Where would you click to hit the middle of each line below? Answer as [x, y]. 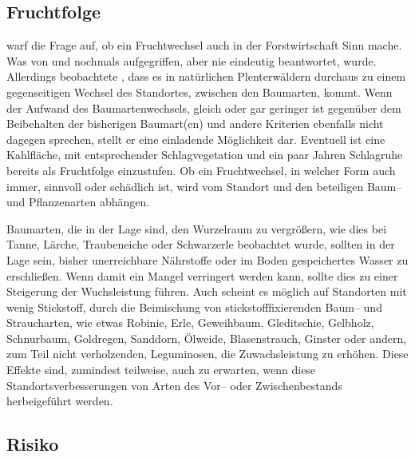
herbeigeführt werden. [60, 401]
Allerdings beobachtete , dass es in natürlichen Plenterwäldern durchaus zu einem [206, 76]
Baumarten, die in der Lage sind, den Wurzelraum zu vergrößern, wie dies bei [197, 228]
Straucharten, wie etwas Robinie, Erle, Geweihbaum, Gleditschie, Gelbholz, [190, 323]
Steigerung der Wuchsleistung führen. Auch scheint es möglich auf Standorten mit [207, 291]
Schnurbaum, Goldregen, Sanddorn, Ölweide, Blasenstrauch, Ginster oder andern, [207, 338]
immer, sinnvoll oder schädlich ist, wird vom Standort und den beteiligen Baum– [204, 186]
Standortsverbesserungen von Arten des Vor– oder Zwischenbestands [174, 385]
